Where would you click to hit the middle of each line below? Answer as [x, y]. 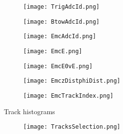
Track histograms [30, 111]
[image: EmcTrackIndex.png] [69, 96]
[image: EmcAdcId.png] [60, 37]
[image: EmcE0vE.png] [58, 66]
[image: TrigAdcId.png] [61, 7]
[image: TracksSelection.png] [72, 127]
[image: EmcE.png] [53, 51]
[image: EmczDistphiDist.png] [72, 81]
